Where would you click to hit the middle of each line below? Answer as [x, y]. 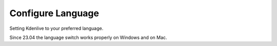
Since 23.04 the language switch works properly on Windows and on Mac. [88, 37]
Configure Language [54, 13]
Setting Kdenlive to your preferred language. [56, 28]
